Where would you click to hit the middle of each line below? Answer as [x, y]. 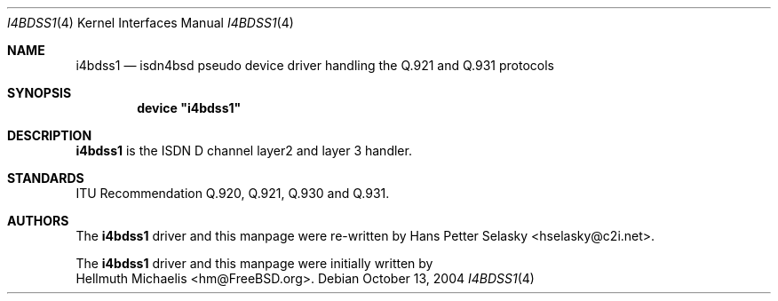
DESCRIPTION [50, 135]
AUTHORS [38, 221]
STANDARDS [46, 178]
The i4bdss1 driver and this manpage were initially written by [254, 263]
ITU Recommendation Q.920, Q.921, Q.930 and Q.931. [233, 193]
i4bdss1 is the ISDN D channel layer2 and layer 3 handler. [244, 150]
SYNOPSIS [40, 93]
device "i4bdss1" [189, 108]
